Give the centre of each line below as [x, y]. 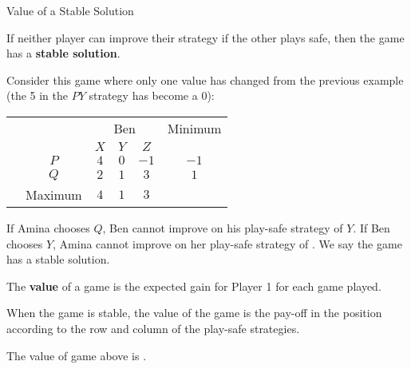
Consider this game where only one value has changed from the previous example [205, 79]
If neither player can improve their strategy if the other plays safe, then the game [205, 37]
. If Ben [371, 227]
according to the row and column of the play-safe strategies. [153, 328]
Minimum [194, 128]
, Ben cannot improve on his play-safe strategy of [223, 227]
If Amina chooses [48, 227]
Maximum [54, 194]
